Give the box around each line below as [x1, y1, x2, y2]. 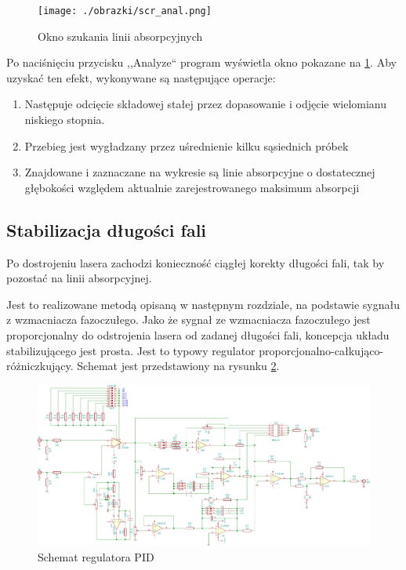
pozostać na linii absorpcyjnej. [6, 270, 152, 286]
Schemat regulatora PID [38, 548, 154, 565]
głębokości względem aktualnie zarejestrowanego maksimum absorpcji [24, 179, 360, 195]
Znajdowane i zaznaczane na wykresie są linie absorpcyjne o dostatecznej [24, 164, 375, 180]
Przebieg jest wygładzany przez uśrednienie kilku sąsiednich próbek [24, 137, 349, 154]
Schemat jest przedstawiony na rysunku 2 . [77, 358, 280, 374]
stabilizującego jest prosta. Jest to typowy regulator [6, 342, 256, 358]
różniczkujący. [6, 358, 74, 374]
